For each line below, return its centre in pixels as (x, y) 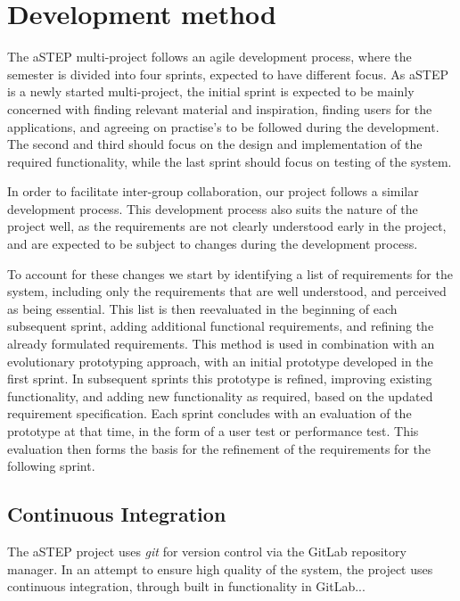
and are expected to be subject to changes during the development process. (213, 244)
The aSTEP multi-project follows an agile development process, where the (209, 57)
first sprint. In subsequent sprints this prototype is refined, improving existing (220, 379)
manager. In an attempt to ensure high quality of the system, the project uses (220, 568)
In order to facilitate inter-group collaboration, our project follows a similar (213, 191)
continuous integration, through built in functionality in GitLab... (186, 586)
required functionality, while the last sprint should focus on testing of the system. (230, 161)
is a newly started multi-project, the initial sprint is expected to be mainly (211, 91)
